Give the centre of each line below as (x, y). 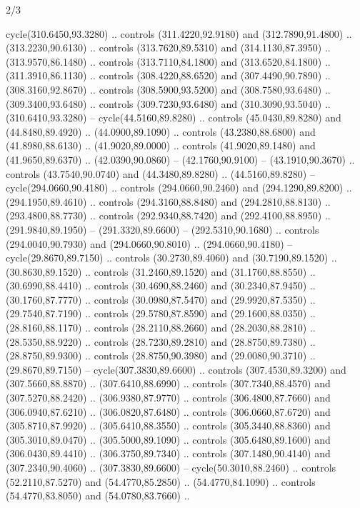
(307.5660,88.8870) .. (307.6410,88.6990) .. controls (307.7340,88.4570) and (168, 383)
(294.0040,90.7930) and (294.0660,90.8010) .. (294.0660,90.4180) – (149, 243)
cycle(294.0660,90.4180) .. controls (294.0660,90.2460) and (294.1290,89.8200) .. (179, 188)
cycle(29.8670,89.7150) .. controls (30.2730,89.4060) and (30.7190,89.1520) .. (171, 258)
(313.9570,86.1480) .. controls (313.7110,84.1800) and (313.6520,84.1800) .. (168, 61)
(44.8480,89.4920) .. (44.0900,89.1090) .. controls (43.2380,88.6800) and (161, 131)
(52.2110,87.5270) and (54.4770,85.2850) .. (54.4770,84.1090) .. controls (161, 481)
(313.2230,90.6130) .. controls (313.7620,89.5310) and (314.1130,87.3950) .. (168, 48)
